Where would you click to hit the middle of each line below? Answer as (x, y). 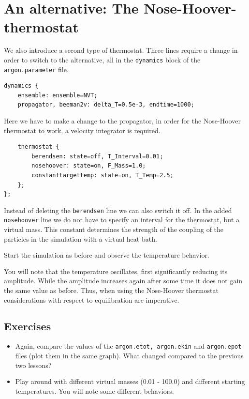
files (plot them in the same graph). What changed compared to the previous (129, 356)
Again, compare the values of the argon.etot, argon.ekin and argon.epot (128, 346)
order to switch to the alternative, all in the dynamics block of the (102, 59)
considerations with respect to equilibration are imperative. (92, 299)
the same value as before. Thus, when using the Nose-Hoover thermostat (111, 290)
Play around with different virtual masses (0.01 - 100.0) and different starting (130, 381)
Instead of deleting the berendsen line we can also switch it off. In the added (118, 210)
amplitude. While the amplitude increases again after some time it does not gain (123, 281)
